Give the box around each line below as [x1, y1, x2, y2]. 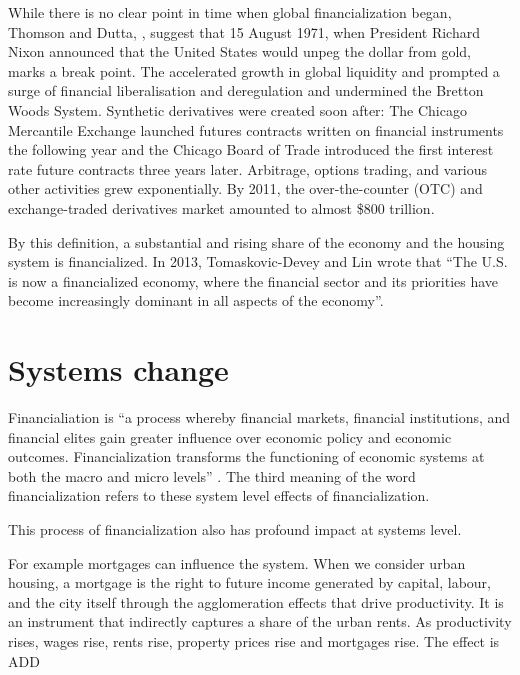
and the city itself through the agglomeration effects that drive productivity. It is [8, 591, 504, 612]
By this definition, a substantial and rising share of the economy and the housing [8, 231, 505, 252]
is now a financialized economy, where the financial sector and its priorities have [8, 270, 499, 291]
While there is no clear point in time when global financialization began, [8, 2, 452, 22]
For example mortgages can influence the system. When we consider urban [8, 552, 466, 573]
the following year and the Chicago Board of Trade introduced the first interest [8, 139, 494, 160]
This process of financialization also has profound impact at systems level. [8, 519, 462, 539]
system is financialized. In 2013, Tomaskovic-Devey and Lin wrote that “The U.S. [8, 251, 508, 272]
